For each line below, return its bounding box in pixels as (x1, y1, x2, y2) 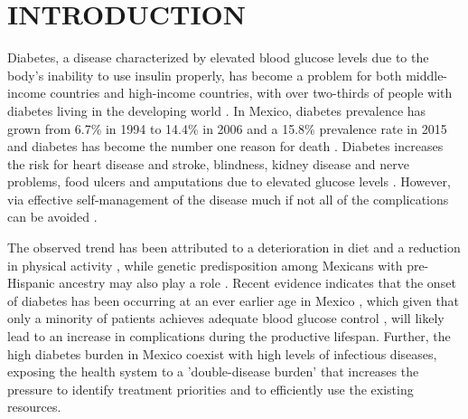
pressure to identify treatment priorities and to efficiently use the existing (7, 379, 414, 398)
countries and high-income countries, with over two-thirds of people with (50, 83, 453, 102)
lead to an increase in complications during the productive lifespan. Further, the (7, 327, 451, 346)
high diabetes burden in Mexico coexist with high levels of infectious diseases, (7, 344, 437, 363)
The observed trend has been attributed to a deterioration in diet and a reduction (7, 238, 461, 257)
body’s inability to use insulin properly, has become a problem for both (7, 65, 402, 84)
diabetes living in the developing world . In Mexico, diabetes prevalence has (7, 100, 426, 119)
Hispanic (7, 273, 55, 292)
